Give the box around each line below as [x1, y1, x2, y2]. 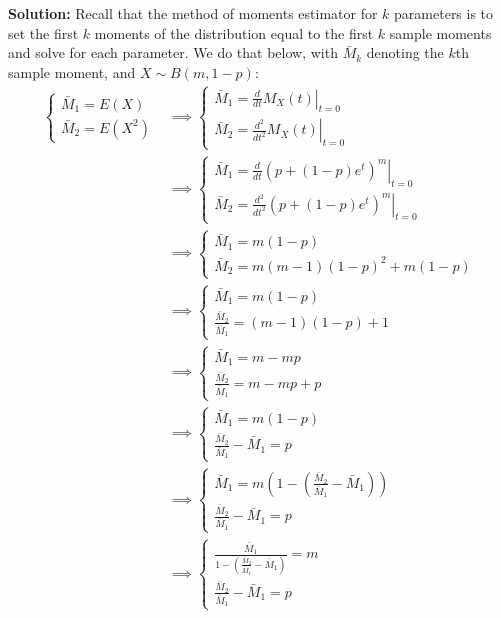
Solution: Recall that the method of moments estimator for [8, 3, 378, 23]
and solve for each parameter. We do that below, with [8, 42, 338, 63]
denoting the [366, 42, 444, 63]
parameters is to [394, 3, 494, 23]
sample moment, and [8, 61, 136, 82]
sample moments [389, 22, 492, 43]
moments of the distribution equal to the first [94, 22, 374, 43]
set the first [8, 22, 79, 43]
